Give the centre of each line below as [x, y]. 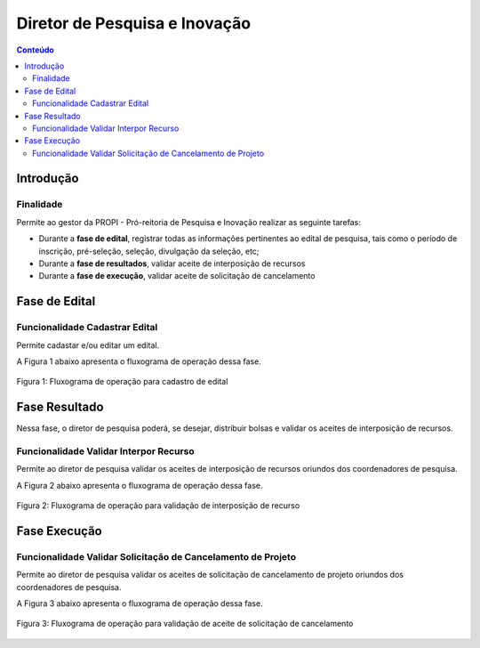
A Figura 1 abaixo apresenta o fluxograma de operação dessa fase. [139, 361]
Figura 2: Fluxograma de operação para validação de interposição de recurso [158, 506]
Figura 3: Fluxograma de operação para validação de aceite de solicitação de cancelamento [185, 624]
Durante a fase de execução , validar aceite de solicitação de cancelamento [177, 276]
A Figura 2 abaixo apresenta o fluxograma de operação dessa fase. [140, 485]
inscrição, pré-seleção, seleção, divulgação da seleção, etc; [149, 251]
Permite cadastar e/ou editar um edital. [88, 345]
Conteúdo [36, 50]
